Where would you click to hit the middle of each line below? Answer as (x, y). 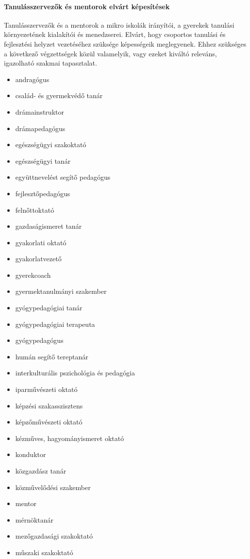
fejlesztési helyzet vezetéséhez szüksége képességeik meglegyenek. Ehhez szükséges (125, 43)
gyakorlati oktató (41, 242)
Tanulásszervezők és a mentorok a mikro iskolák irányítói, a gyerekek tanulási (119, 25)
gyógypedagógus (39, 340)
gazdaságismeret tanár (49, 226)
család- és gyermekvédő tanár (59, 95)
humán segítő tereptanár (52, 356)
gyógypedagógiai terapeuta (55, 324)
